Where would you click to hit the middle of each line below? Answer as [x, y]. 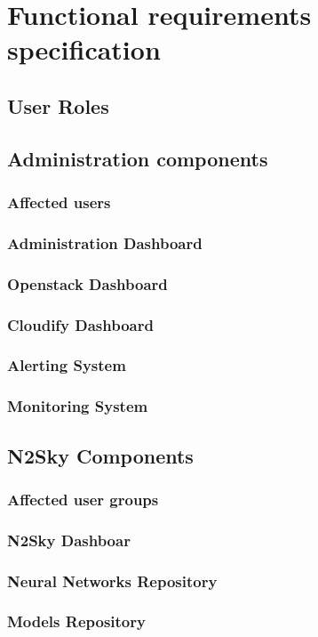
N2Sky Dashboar [69, 540]
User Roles [58, 105]
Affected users [59, 202]
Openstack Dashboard [87, 283]
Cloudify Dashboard [80, 324]
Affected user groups [83, 499]
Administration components [138, 158]
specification [84, 49]
